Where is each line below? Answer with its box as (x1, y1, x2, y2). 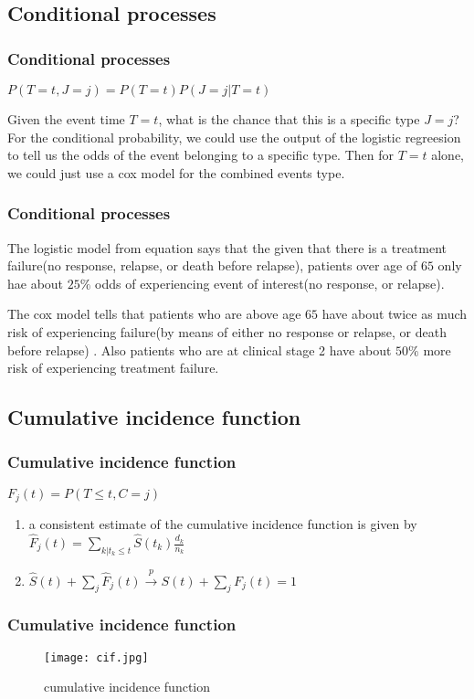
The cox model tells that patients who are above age (7, 304, 301, 323)
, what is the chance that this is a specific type (158, 110, 420, 128)
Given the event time (7, 110, 125, 128)
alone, (431, 145, 465, 164)
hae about (7, 273, 64, 292)
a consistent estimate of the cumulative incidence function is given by (28, 514, 417, 534)
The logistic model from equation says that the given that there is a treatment (7, 238, 448, 257)
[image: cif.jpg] (44, 651, 149, 664)
